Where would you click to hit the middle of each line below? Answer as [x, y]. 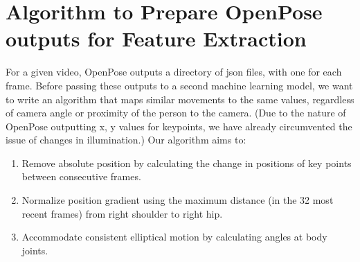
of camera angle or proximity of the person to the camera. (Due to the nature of [176, 113]
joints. [35, 250]
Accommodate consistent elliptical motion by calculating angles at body [174, 237]
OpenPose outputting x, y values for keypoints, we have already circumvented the [179, 126]
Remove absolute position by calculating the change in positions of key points [187, 163]
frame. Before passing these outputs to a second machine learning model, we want [179, 85]
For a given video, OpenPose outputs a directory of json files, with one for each [174, 72]
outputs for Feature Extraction [156, 38]
